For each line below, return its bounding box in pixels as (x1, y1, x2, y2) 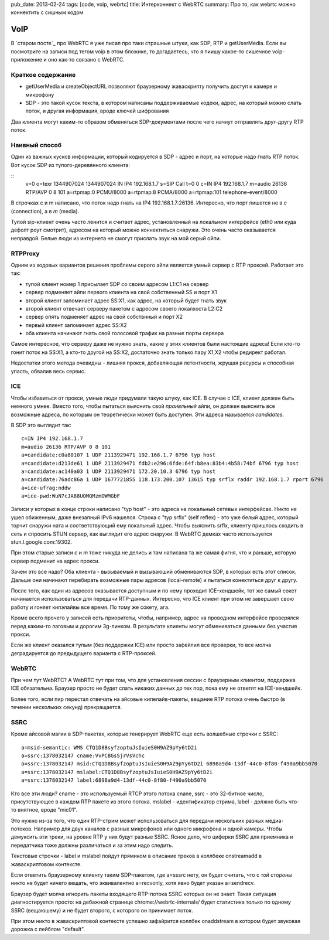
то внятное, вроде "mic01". (11, 806, 78, 813)
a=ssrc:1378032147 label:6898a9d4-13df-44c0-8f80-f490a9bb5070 (21, 777, 207, 784)
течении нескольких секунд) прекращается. (11, 704, 122, 711)
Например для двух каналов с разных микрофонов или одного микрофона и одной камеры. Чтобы (33, 825, 283, 832)
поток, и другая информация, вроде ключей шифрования (25, 107, 169, 114)
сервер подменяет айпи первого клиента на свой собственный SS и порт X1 (25, 289, 217, 296)
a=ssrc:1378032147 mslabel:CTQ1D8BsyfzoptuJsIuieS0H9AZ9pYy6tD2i (21, 768, 213, 775)
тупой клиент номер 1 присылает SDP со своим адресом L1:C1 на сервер (25, 280, 209, 287)
